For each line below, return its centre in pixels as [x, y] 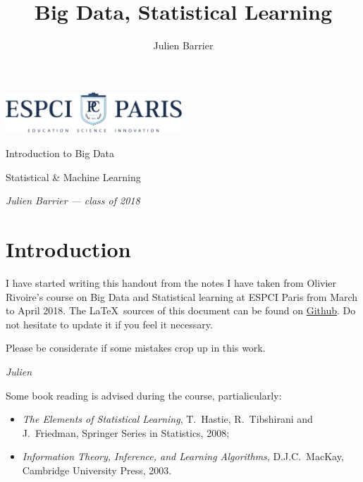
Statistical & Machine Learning [73, 177]
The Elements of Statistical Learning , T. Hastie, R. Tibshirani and [167, 419]
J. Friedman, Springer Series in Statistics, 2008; [126, 432]
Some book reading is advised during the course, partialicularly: [144, 395]
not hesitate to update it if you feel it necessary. [109, 324]
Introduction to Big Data [60, 153]
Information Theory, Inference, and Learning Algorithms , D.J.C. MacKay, [183, 456]
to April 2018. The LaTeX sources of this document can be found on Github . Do [181, 310]
